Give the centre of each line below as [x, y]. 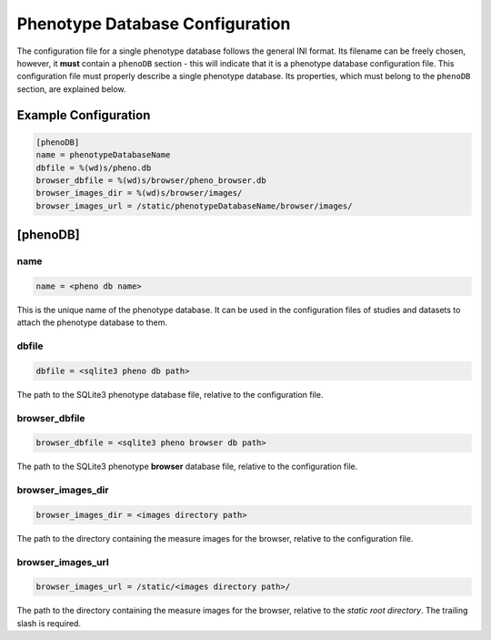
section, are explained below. [71, 89]
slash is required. [49, 623]
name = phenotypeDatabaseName [103, 155]
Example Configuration [84, 115]
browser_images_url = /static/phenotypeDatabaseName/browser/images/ [194, 206]
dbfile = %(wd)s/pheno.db [94, 168]
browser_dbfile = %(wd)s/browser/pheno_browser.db [151, 180]
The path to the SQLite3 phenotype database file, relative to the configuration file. [170, 394]
